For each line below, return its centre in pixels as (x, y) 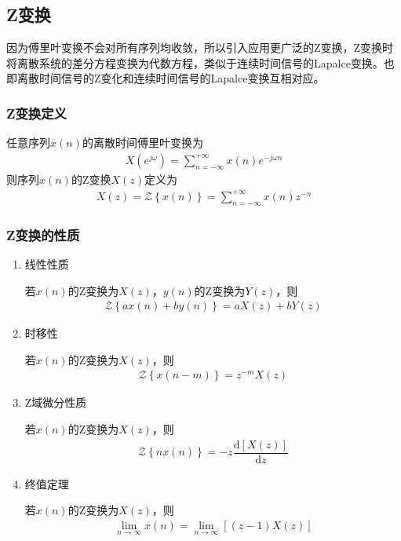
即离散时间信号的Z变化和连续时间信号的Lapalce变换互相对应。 (166, 78)
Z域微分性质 (56, 402)
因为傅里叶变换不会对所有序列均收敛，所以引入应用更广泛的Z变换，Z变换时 (200, 48)
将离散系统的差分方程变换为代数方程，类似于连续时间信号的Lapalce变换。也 (200, 62)
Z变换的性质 (43, 234)
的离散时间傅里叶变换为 (142, 143)
